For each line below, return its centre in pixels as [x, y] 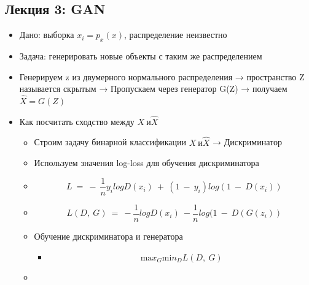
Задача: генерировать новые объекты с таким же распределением [141, 56]
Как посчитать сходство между [77, 121]
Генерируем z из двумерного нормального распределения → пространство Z [162, 76]
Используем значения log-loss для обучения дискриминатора [147, 163]
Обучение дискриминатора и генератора [108, 236]
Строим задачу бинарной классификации [110, 142]
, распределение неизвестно [175, 35]
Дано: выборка [47, 35]
